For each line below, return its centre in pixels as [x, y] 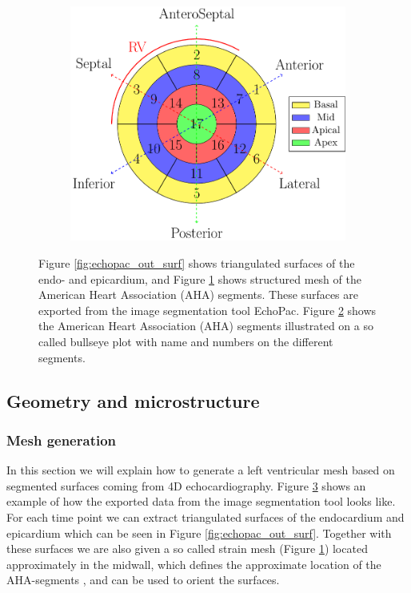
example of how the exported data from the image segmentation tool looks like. [201, 501]
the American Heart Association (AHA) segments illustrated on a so [206, 326]
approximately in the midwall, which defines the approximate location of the [194, 564]
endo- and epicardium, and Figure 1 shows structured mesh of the [200, 278]
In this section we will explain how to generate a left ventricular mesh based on [201, 470]
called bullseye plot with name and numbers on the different [186, 342]
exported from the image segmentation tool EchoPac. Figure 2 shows [207, 310]
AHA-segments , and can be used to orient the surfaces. [143, 580]
